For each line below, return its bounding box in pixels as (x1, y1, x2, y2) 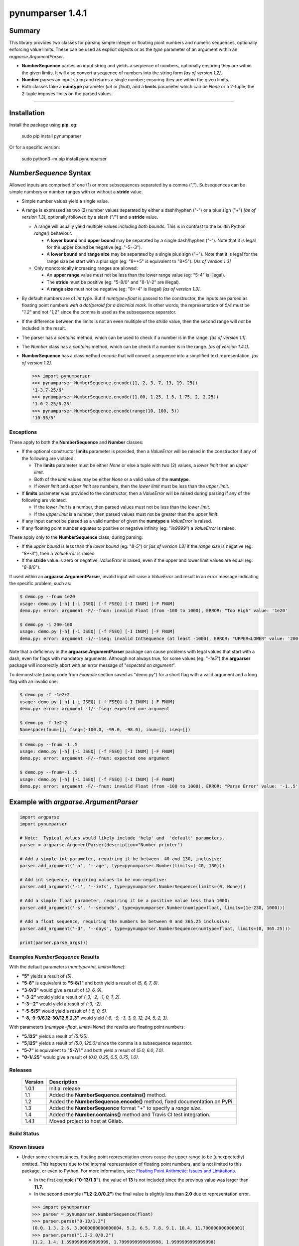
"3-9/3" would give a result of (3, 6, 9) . (21, 987, 103, 993)
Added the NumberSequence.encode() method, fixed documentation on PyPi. (49, 1098, 234, 1105)
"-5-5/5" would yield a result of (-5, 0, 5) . (21, 1008, 108, 1014)
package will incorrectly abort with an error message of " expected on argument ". (9, 662, 176, 668)
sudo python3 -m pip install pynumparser (21, 156, 107, 161)
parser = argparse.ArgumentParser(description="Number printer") (19, 842, 183, 848)
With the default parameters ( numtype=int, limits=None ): (9, 964, 126, 970)
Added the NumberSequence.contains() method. (49, 1091, 167, 1098)
